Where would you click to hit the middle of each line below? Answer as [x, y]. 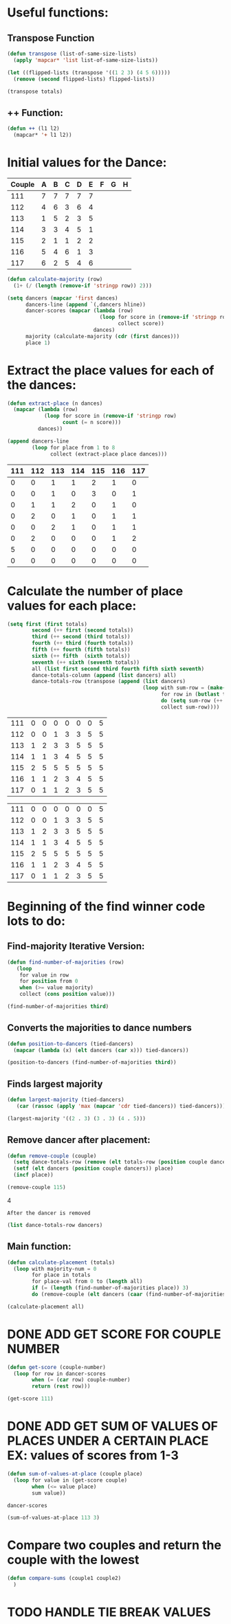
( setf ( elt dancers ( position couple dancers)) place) [93, 1169]
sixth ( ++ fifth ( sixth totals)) [81, 656]
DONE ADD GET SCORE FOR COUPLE [114, 1334]
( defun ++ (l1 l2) [33, 129]
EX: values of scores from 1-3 [93, 1456]
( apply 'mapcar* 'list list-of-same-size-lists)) [86, 60]
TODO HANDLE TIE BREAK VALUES [109, 1612]
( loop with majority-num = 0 [55, 1269]
